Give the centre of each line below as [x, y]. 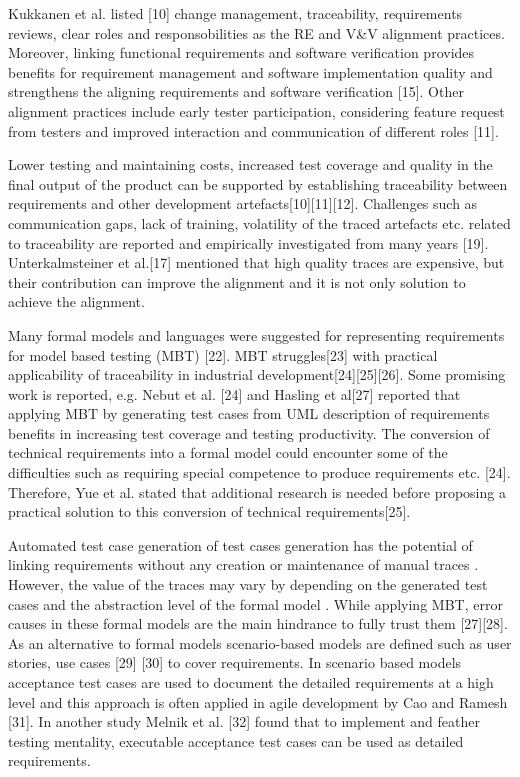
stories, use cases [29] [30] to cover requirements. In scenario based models [235, 662]
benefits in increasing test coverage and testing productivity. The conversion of [249, 432]
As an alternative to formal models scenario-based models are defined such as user [260, 642]
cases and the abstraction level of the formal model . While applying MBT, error [255, 603]
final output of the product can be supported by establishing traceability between [258, 183]
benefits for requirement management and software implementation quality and [250, 71]
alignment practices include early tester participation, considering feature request [256, 110]
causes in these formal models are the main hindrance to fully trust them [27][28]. [258, 623]
